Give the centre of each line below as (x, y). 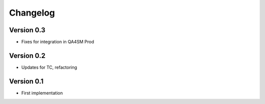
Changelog (32, 13)
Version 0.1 (26, 81)
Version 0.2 (27, 55)
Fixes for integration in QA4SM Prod (58, 42)
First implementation (42, 93)
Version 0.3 (27, 30)
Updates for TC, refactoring (49, 67)
